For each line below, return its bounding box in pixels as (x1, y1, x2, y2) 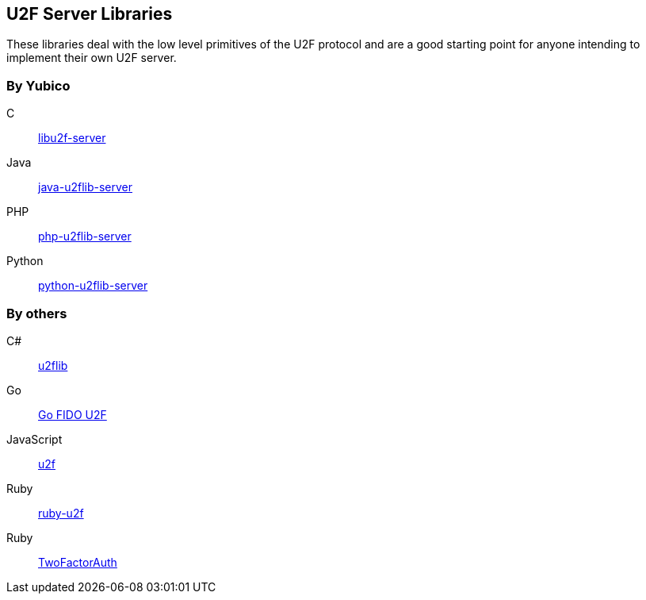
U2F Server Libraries (6, 4, 173, 24)
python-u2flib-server (38, 279, 148, 293)
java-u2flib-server (38, 180, 133, 194)
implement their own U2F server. (6, 51, 177, 65)
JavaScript (6, 432, 63, 446)
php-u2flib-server (38, 229, 132, 244)
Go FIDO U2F (38, 407, 107, 421)
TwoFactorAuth (38, 555, 117, 569)
